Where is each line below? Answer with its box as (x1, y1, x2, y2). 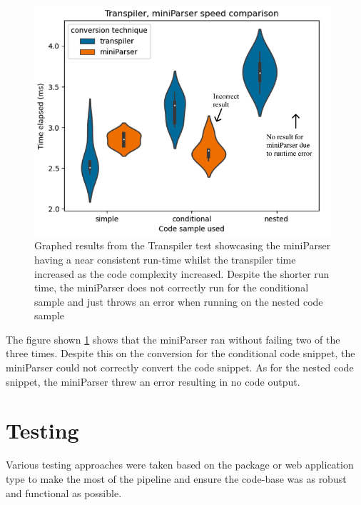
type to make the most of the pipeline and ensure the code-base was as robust (6, 471, 347, 486)
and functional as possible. (6, 485, 122, 500)
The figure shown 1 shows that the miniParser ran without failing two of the (6, 331, 340, 346)
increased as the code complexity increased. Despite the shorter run (34, 266, 330, 281)
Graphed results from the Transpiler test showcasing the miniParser (34, 238, 331, 253)
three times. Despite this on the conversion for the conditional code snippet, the (6, 346, 355, 361)
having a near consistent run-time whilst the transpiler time (34, 251, 296, 266)
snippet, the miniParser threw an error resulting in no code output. (6, 374, 300, 389)
